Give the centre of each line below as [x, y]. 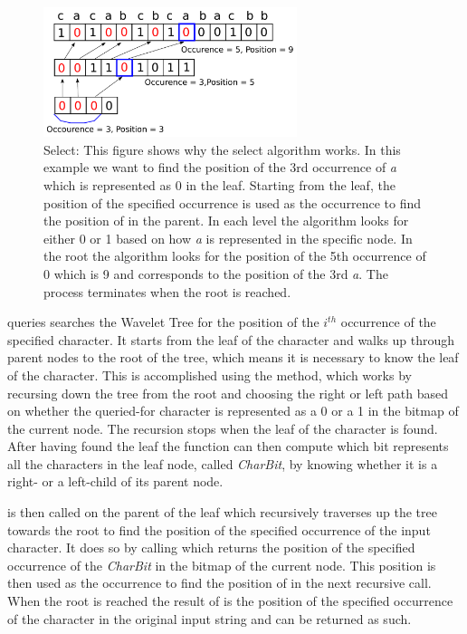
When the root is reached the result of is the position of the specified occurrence [230, 601]
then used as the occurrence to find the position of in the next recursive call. [219, 583]
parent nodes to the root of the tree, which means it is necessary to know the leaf [233, 357]
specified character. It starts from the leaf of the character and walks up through [231, 339]
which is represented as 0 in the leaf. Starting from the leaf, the [219, 184]
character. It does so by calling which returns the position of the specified [211, 548]
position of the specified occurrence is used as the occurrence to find [233, 202]
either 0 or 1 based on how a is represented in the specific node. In [228, 238]
